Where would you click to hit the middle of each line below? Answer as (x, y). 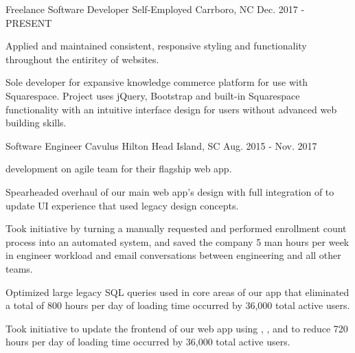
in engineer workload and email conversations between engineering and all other (173, 255)
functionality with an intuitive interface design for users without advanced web (171, 109)
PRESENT (29, 22)
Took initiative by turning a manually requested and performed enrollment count (176, 228)
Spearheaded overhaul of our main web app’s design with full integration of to (170, 191)
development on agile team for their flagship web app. (119, 169)
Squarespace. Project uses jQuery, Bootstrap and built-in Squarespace (153, 95)
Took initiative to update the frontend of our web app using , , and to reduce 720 (177, 328)
